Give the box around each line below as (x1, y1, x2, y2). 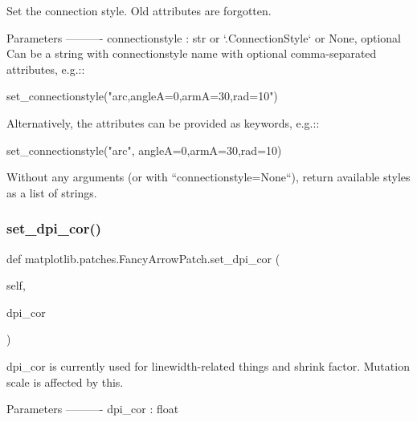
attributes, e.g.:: (6, 60, 85, 77)
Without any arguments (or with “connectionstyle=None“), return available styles (6, 168, 411, 185)
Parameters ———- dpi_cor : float (6, 400, 179, 417)
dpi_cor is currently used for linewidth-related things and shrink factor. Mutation (6, 357, 410, 374)
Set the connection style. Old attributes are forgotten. (6, 2, 272, 18)
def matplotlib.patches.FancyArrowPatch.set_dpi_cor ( (6, 250, 280, 266)
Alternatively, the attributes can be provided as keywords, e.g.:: (6, 114, 320, 131)
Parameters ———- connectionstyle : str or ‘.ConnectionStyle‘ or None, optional (6, 29, 402, 46)
